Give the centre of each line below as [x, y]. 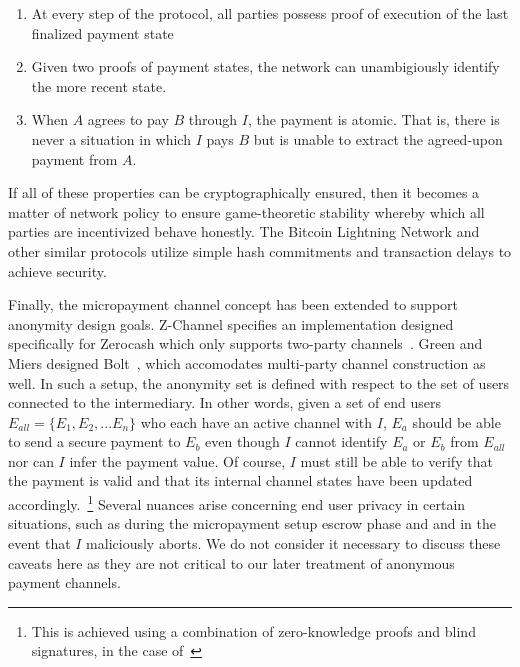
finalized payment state [102, 32]
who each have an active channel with [256, 421]
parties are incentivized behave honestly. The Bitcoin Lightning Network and [244, 231]
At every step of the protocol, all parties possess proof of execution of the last [270, 13]
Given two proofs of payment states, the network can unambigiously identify [265, 66]
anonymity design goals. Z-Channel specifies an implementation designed [231, 323]
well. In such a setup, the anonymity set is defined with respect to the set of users [259, 382]
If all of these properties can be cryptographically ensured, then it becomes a [244, 192]
